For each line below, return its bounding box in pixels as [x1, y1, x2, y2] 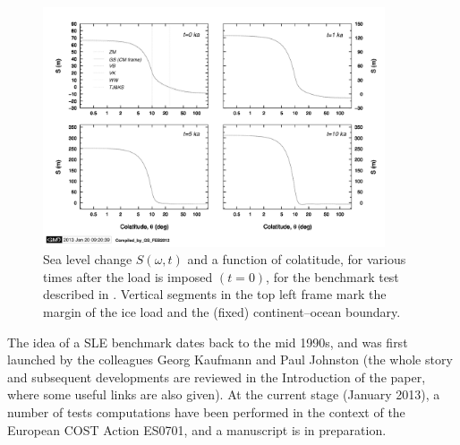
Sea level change [43, 250, 132, 269]
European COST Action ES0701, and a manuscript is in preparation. [7, 420, 387, 439]
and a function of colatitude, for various [187, 250, 406, 269]
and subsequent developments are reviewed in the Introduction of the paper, [7, 367, 426, 386]
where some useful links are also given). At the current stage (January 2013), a [7, 385, 440, 404]
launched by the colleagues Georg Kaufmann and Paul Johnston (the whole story [7, 350, 453, 369]
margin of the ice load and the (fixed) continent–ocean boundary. [43, 302, 401, 321]
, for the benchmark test [266, 267, 399, 286]
